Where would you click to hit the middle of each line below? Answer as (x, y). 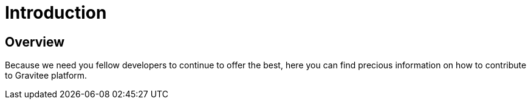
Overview (35, 42)
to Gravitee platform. (46, 76)
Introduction (56, 13)
